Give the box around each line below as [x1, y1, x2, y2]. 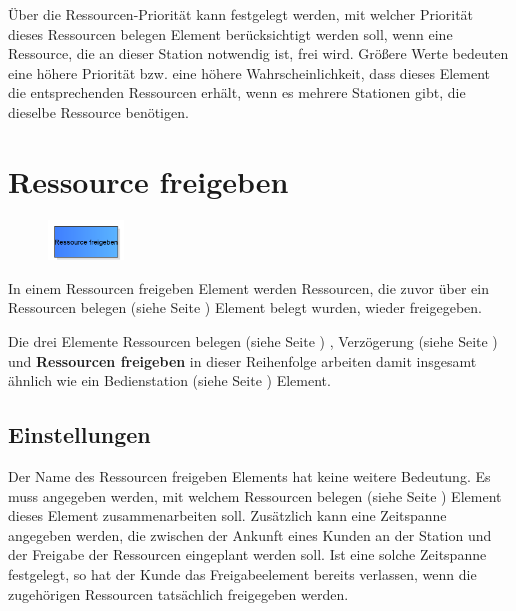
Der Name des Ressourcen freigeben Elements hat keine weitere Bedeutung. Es [8, 466, 491, 487]
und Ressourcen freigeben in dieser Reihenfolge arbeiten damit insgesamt [8, 350, 477, 371]
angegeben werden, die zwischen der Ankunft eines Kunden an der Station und [8, 524, 492, 545]
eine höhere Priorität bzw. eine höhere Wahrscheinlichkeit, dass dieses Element [8, 62, 491, 83]
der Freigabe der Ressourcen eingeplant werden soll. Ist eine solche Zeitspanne [8, 544, 487, 565]
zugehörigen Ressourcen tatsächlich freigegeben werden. [8, 583, 349, 604]
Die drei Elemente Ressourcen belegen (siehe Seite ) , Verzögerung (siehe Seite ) [8, 331, 498, 352]
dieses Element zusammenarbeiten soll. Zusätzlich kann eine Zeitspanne [8, 505, 447, 526]
